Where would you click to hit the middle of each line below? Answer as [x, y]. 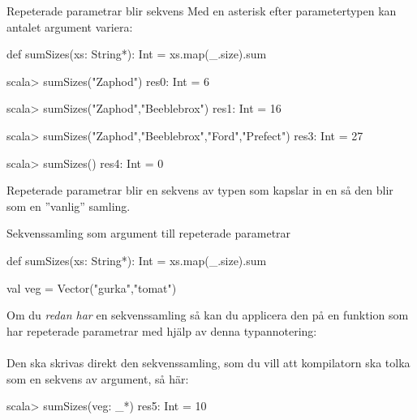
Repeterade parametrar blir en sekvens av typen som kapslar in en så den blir [200, 190]
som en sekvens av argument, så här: [98, 378]
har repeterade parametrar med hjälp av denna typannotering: [162, 330]
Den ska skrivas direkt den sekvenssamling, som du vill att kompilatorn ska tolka [208, 362]
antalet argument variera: [70, 26]
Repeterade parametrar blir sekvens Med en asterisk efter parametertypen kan [202, 11]
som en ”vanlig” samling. [69, 206]
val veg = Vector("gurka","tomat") [92, 287]
